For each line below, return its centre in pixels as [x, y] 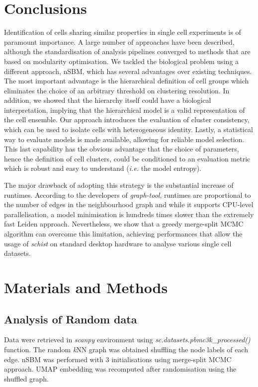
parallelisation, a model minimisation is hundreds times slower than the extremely [129, 214]
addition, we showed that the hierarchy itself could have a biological [108, 100]
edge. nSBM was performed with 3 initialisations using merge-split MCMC [118, 359]
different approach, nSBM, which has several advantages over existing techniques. [128, 71]
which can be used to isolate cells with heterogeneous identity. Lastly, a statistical [129, 129]
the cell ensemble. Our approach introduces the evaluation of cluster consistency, [127, 119]
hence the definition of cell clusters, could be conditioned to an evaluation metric [127, 158]
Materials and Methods [86, 287]
